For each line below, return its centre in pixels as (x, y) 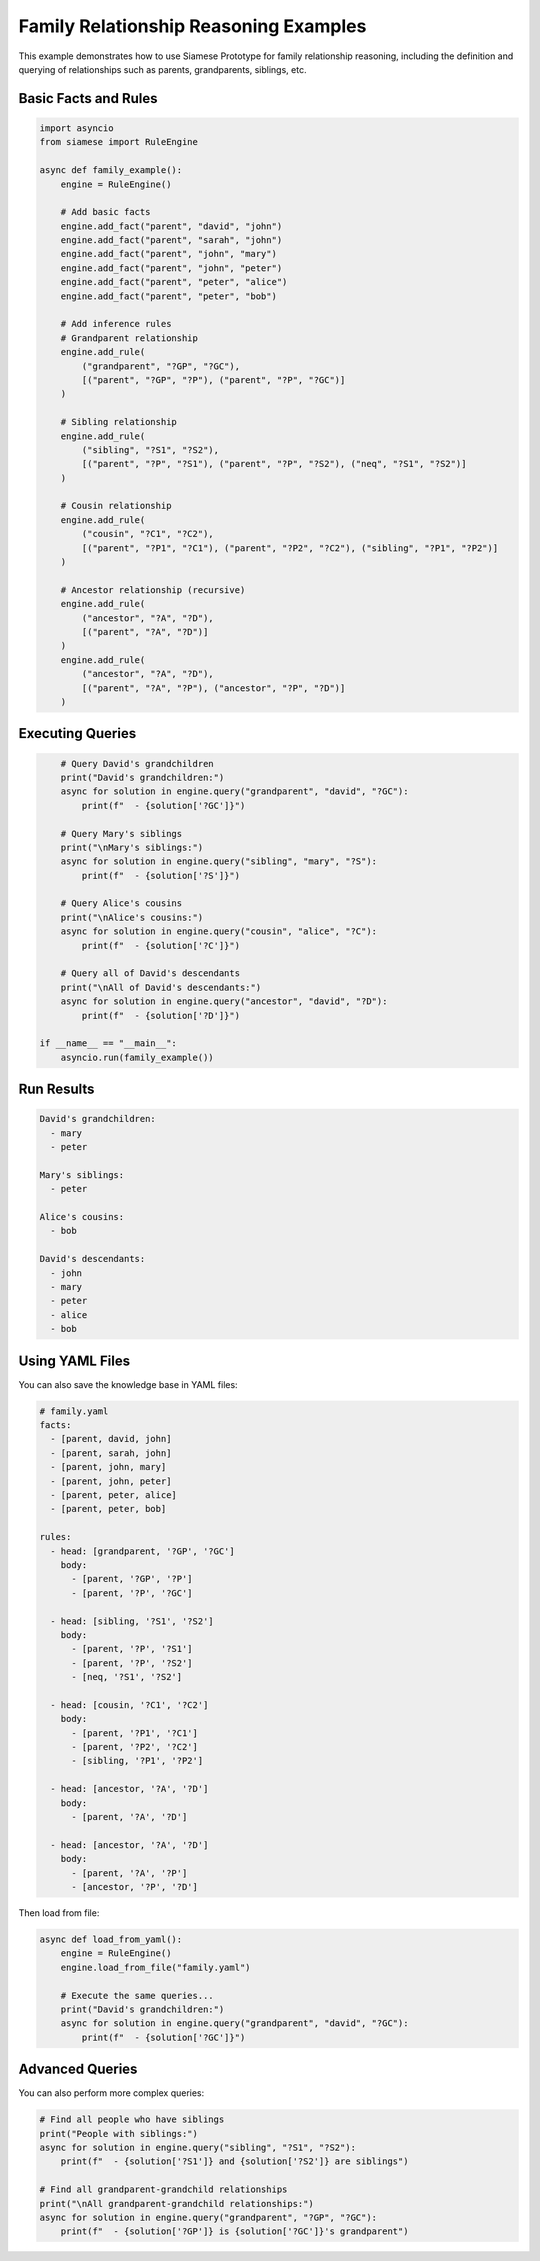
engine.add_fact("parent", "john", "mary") (168, 254)
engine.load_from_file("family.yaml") (155, 1967)
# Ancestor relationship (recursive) (153, 589)
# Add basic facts (105, 212)
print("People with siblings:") (119, 2133)
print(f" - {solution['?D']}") (160, 1015)
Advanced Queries (78, 2069)
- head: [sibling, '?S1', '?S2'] (132, 1621)
